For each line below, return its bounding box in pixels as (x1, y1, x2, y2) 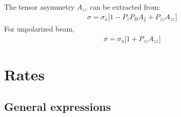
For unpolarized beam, (4, 23, 74, 34)
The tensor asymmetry (4, 2, 75, 12)
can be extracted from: (89, 2, 161, 12)
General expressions (4, 99, 111, 114)
